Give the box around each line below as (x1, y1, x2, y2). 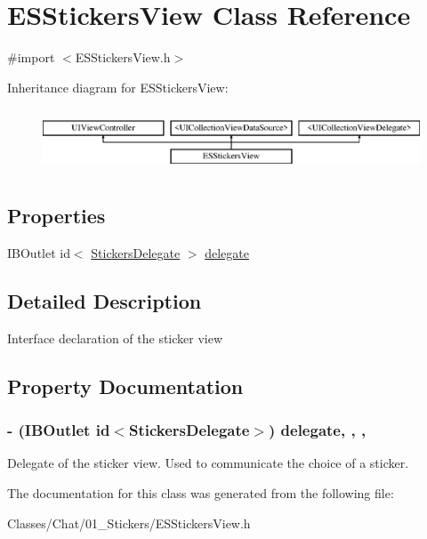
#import (7, 48, 55, 67)
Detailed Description (7, 287, 202, 315)
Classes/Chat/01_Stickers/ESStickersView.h (7, 513, 251, 532)
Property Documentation (7, 372, 244, 399)
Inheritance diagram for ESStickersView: (7, 77, 229, 96)
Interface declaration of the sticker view (7, 328, 223, 347)
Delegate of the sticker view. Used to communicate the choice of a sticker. (7, 454, 409, 472)
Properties (7, 202, 106, 229)
